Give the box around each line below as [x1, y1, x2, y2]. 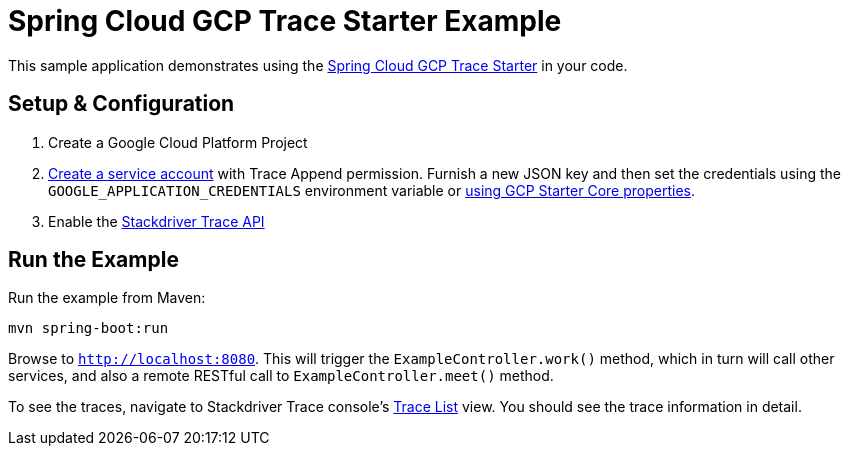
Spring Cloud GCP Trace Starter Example [8, 4, 562, 38]
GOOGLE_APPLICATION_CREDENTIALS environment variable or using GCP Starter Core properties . [48, 181, 695, 199]
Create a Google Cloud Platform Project [48, 133, 308, 151]
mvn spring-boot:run [8, 320, 169, 337]
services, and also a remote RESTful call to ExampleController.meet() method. [8, 367, 554, 385]
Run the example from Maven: [8, 289, 206, 307]
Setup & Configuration [8, 91, 235, 117]
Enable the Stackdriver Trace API [48, 212, 265, 230]
